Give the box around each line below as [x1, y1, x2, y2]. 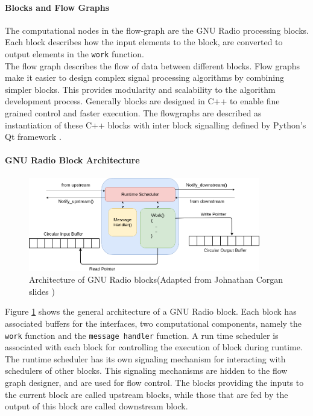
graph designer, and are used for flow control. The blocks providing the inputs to [5, 376, 304, 389]
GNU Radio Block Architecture [5, 154, 140, 166]
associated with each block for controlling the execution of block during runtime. [5, 341, 303, 353]
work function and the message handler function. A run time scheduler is [5, 329, 279, 341]
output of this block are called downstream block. [5, 400, 188, 412]
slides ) [29, 285, 55, 297]
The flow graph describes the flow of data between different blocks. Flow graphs [5, 59, 300, 72]
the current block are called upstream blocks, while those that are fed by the [5, 388, 288, 400]
